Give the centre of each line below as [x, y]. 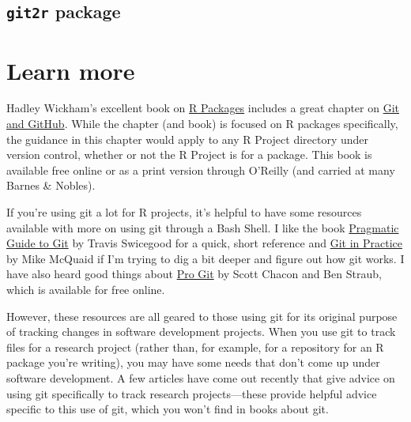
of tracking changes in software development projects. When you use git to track [201, 332]
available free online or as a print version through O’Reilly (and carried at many [201, 170]
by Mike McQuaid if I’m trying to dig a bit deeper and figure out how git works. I [205, 258]
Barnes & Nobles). [51, 185]
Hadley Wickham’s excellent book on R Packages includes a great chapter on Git [203, 108]
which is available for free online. [86, 290]
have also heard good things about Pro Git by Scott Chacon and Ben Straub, [194, 274]
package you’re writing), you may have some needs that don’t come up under [193, 362]
